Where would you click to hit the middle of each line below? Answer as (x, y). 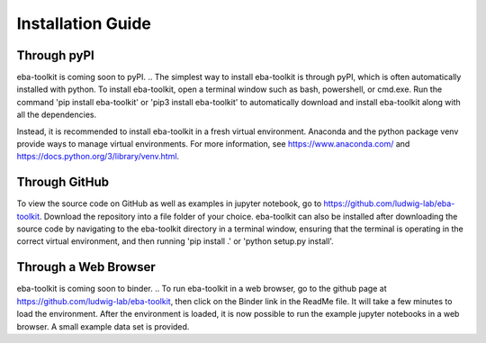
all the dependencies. (57, 115)
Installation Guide (84, 23)
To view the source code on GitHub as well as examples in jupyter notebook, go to (169, 203)
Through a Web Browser (86, 267)
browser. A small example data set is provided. (103, 326)
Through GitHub (63, 182)
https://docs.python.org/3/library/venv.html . (98, 157)
